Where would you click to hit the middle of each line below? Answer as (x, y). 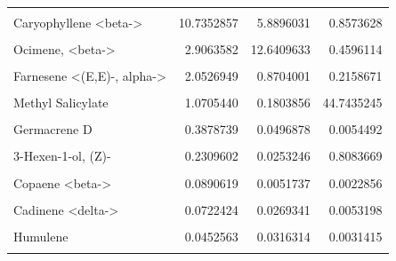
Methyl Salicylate (61, 103)
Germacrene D (53, 129)
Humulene (41, 236)
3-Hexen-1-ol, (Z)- (62, 156)
